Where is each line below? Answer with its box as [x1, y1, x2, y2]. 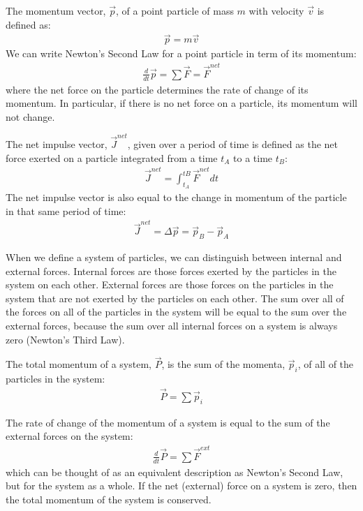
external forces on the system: [6, 429, 133, 443]
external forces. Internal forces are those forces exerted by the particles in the [6, 263, 336, 278]
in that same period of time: [6, 203, 126, 218]
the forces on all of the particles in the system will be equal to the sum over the [6, 304, 347, 319]
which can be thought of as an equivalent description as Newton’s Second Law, [6, 464, 343, 479]
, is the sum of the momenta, [161, 357, 286, 371]
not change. [6, 109, 55, 124]
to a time [233, 150, 273, 165]
